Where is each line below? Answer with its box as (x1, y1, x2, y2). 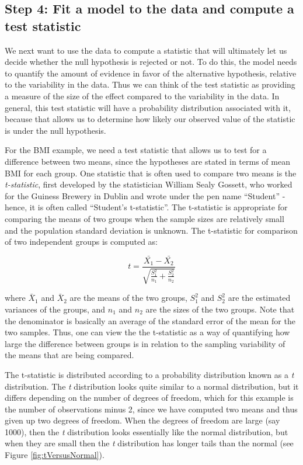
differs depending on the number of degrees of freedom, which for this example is (5, 391, 294, 404)
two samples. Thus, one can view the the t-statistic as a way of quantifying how (5, 326, 290, 338)
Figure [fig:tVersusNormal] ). (5, 449, 105, 461)
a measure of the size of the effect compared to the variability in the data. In (5, 89, 280, 102)
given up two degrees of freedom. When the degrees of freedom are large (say (5, 414, 280, 426)
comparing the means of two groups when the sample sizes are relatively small (5, 212, 284, 224)
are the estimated (228, 292, 291, 304)
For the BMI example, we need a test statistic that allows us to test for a (5, 144, 267, 156)
